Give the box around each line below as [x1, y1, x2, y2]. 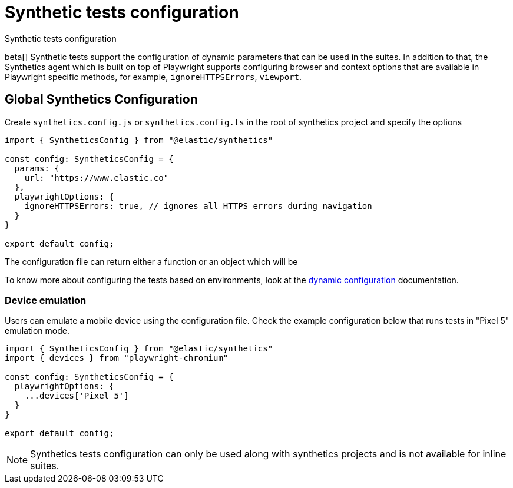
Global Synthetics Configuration [5, 92, 198, 107]
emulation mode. [5, 326, 69, 336]
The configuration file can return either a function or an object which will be [5, 256, 298, 267]
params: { [14, 163, 59, 173]
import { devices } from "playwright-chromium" [5, 353, 229, 363]
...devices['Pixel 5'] [24, 391, 129, 401]
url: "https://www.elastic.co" [24, 172, 169, 182]
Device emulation [5, 294, 87, 306]
